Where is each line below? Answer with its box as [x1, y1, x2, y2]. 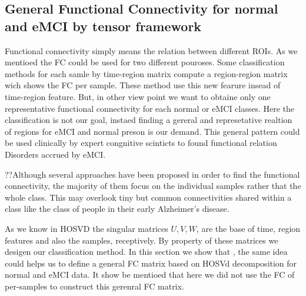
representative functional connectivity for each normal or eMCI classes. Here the [5, 102, 295, 114]
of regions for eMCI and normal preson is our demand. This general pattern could [5, 125, 300, 137]
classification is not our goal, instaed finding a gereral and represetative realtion [5, 114, 292, 126]
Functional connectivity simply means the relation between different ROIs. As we [5, 44, 298, 56]
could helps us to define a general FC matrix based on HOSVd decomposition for [5, 257, 297, 269]
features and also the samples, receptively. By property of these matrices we [5, 234, 278, 246]
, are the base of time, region [196, 222, 301, 234]
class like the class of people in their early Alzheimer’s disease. [5, 202, 229, 215]
